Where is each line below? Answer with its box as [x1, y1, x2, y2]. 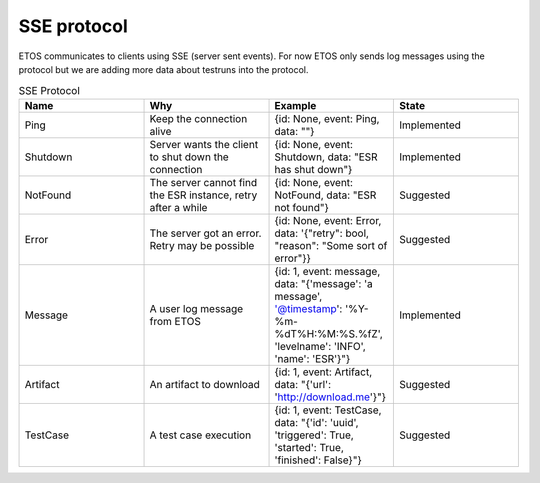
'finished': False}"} [274, 453, 362, 467]
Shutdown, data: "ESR [274, 150, 379, 164]
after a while [149, 200, 208, 214]
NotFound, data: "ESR [274, 188, 377, 202]
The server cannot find [149, 175, 258, 189]
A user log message [149, 301, 244, 315]
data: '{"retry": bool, [274, 226, 370, 240]
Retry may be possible [149, 238, 255, 252]
